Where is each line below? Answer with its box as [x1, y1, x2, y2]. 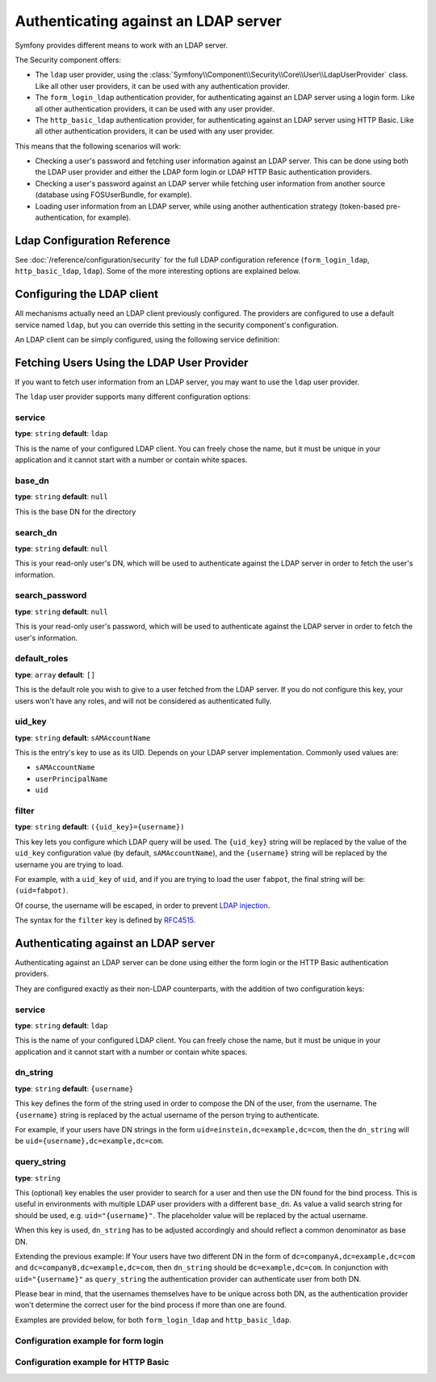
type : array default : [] [15, 670, 96, 679]
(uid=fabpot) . [15, 885, 69, 896]
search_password [15, 590, 87, 601]
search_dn [15, 527, 57, 538]
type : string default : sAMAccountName [15, 733, 151, 742]
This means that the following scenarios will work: [15, 141, 182, 151]
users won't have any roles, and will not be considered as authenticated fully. [15, 695, 272, 706]
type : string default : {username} [15, 1083, 134, 1094]
